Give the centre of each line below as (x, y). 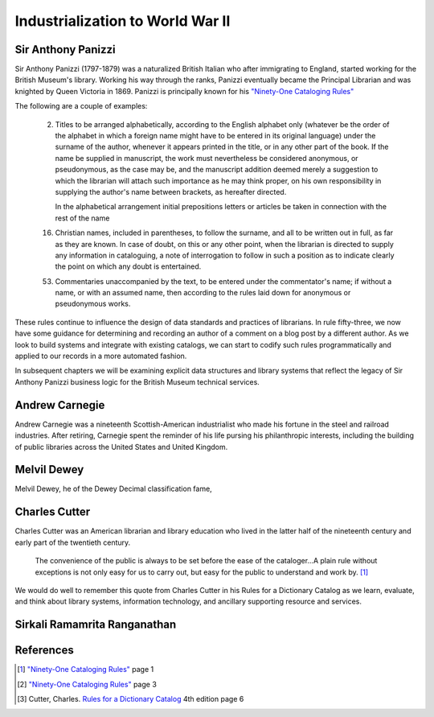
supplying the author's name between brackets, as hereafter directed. (171, 192)
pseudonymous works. (93, 304)
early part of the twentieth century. (73, 542)
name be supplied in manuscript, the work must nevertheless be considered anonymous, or (207, 158)
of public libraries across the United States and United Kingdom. (121, 447)
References (44, 651)
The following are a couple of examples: (81, 106)
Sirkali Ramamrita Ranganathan (96, 625)
